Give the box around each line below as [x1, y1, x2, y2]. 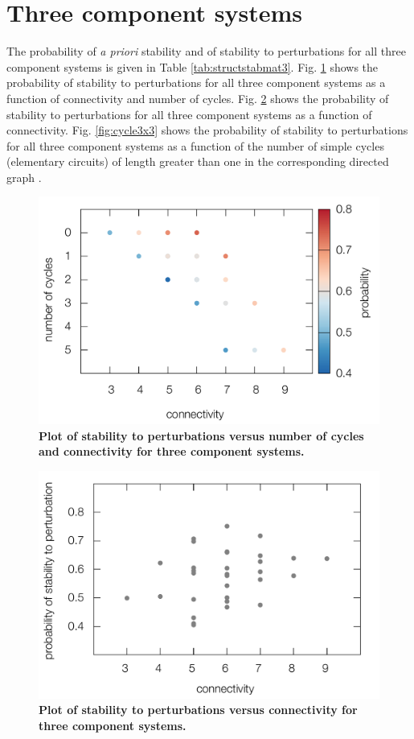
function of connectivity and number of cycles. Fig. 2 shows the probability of [6, 89, 389, 106]
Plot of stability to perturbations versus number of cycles [39, 427, 364, 444]
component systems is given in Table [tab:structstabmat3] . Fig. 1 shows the [6, 58, 379, 75]
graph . [6, 168, 42, 185]
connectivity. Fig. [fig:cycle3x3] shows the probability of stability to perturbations [6, 122, 408, 138]
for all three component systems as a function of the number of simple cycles [6, 137, 384, 154]
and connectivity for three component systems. [39, 443, 305, 460]
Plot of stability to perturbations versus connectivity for [39, 701, 358, 718]
